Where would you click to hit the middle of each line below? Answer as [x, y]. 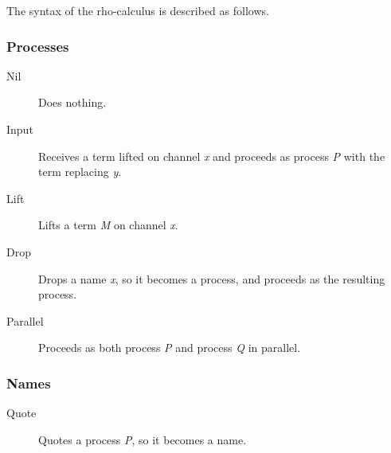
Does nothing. [72, 102]
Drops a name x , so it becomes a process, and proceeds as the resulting [212, 278]
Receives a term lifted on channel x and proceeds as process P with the [212, 156]
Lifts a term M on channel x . [108, 225]
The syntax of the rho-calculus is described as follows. [138, 10]
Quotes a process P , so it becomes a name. [143, 439]
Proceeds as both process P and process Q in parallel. [170, 348]
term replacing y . [80, 172]
